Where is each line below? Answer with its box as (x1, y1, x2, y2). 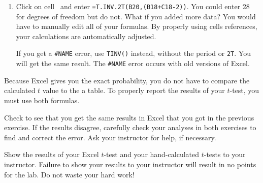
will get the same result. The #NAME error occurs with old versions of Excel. (16, 58, 250, 69)
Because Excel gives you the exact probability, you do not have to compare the (4, 75, 250, 85)
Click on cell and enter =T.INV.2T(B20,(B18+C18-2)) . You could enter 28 (16, 1, 250, 11)
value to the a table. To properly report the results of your (42, 85, 225, 96)
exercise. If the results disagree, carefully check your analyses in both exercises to (4, 122, 256, 133)
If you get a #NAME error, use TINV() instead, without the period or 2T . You (16, 48, 251, 58)
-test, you (229, 85, 259, 96)
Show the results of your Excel (4, 149, 99, 160)
